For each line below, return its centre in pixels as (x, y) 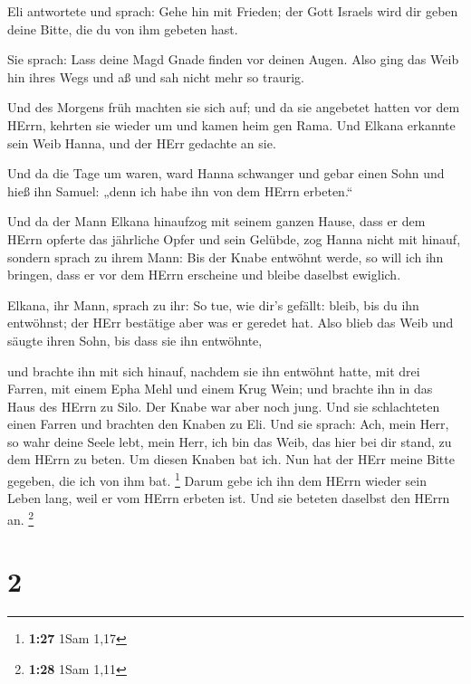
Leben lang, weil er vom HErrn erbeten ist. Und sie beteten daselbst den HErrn (229, 498)
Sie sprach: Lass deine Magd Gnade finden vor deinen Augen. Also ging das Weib (233, 59)
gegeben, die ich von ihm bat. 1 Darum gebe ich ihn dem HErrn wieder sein (217, 479)
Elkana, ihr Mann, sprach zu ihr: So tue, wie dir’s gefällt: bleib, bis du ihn (213, 304)
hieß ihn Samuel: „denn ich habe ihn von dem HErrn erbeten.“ (180, 190)
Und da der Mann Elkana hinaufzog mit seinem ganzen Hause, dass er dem (216, 221)
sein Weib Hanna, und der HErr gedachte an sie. (142, 142)
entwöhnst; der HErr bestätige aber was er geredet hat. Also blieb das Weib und (231, 323)
